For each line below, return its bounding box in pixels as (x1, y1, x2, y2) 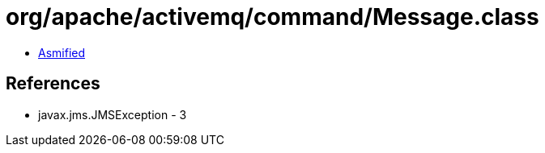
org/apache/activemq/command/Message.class (6, 3, 539, 31)
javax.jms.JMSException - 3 (38, 107, 187, 122)
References (6, 73, 100, 94)
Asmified (38, 45, 86, 60)
